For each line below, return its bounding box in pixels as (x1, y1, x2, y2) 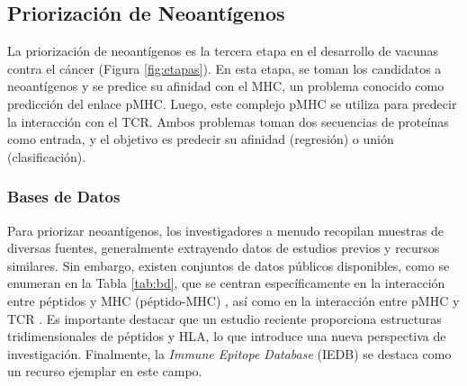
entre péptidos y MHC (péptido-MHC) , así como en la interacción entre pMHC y (7, 291, 460, 310)
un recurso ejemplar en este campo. (7, 362, 202, 381)
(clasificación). (7, 147, 86, 166)
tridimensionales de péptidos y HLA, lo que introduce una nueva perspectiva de (7, 327, 446, 346)
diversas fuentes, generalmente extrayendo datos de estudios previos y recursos (7, 238, 440, 257)
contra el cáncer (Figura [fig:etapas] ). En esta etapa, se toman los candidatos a (7, 58, 442, 77)
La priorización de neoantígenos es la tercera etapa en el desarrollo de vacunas (7, 41, 439, 60)
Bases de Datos (7, 185, 121, 208)
